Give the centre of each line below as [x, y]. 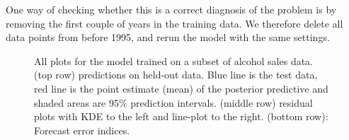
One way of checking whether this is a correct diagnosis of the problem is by [171, 9]
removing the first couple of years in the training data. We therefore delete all [174, 23]
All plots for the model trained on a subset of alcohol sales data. [174, 60]
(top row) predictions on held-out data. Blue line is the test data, [176, 75]
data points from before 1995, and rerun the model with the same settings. [168, 37]
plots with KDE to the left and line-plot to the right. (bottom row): [181, 116]
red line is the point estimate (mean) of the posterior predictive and [181, 88]
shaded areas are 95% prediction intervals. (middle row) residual [173, 102]
